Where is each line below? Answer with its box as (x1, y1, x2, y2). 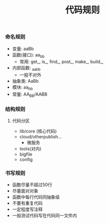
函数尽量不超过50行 (12, 182, 53, 188)
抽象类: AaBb (12, 78, 39, 84)
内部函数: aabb (12, 65, 41, 72)
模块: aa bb (12, 84, 33, 91)
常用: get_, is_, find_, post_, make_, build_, (19, 59, 104, 64)
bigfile (19, 151, 33, 158)
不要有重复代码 (12, 200, 43, 206)
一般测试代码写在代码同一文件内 (12, 213, 77, 219)
